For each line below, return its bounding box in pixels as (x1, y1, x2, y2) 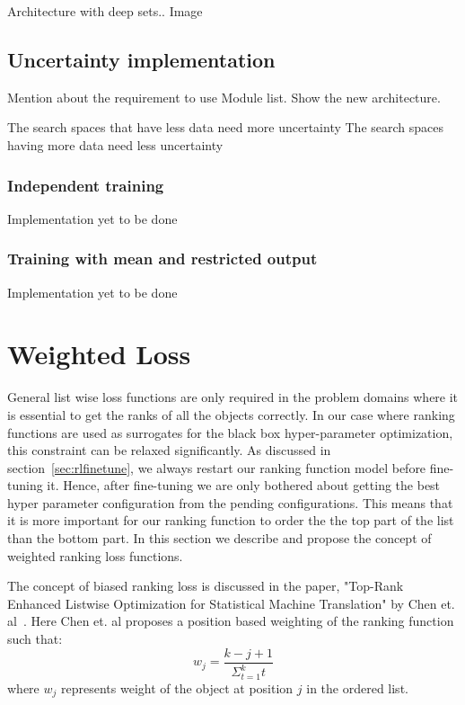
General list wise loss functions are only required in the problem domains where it (7, 388, 459, 406)
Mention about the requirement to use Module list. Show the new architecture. (7, 87, 441, 106)
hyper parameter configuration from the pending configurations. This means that (7, 493, 453, 512)
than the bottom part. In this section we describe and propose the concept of (7, 529, 432, 548)
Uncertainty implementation (7, 45, 276, 73)
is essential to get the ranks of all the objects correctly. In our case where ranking (7, 405, 455, 424)
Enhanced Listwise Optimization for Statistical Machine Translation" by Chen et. (7, 593, 455, 612)
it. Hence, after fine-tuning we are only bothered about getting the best (47, 476, 441, 495)
